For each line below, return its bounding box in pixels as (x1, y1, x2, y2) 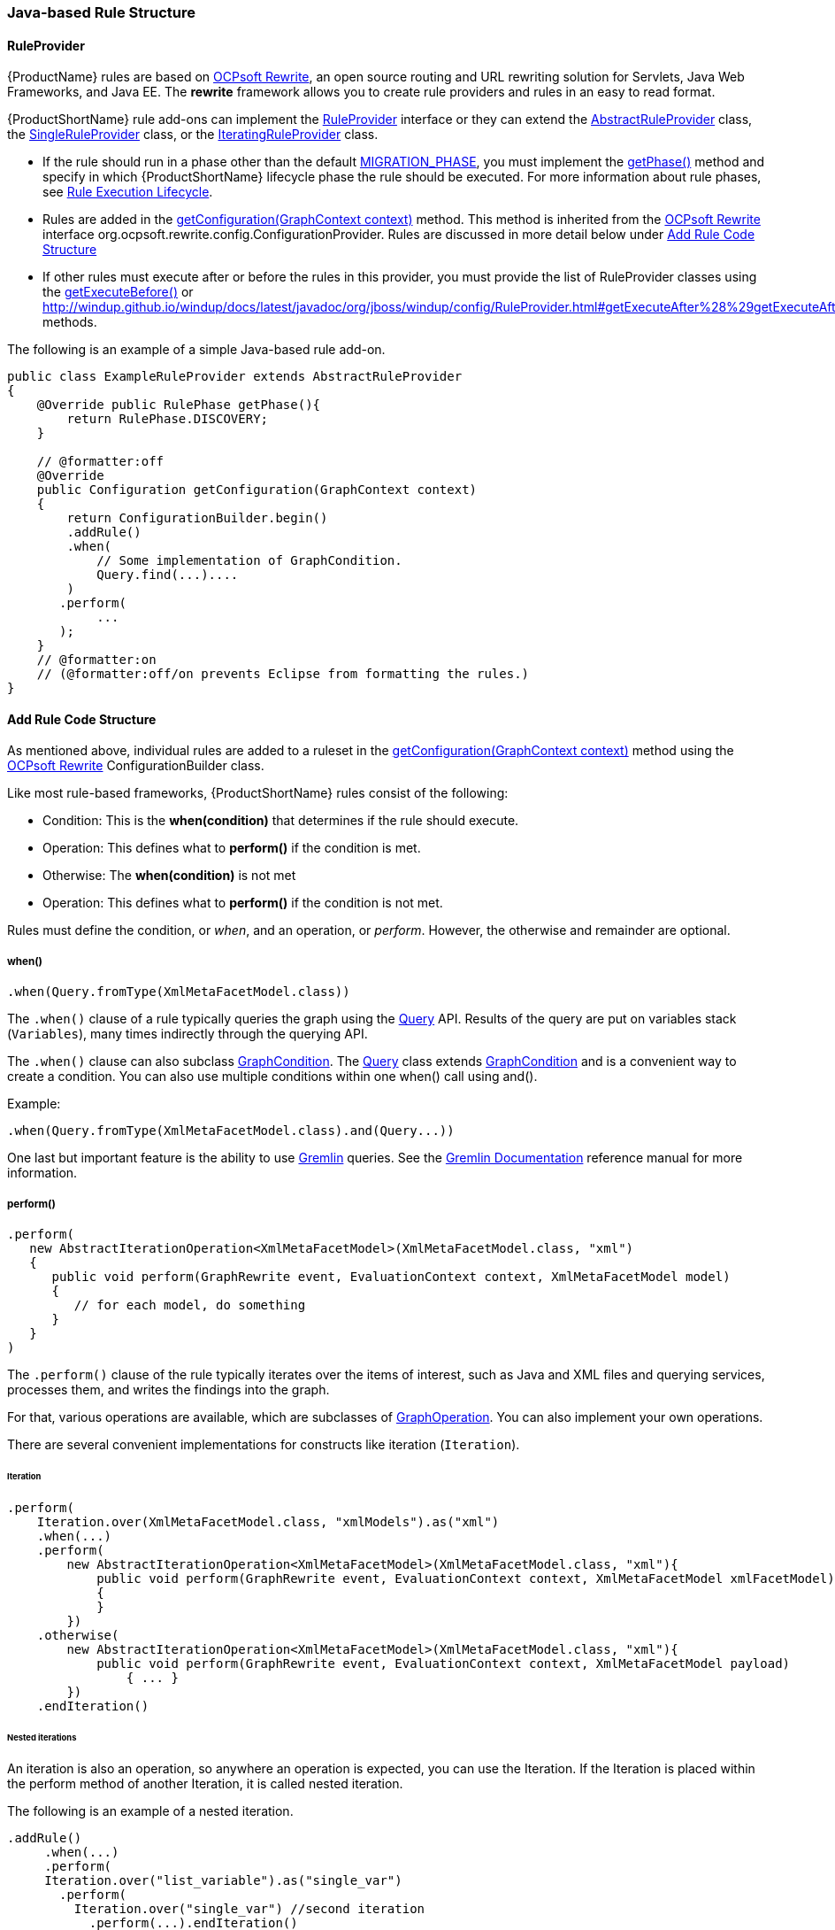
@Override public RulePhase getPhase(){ (36, 398, 321, 413)
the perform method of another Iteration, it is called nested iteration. (7, 1776, 403, 1792)
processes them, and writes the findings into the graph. (7, 1382, 330, 1397)
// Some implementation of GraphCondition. (96, 553, 402, 568)
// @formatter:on (36, 652, 157, 668)
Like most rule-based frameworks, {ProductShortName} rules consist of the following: (7, 785, 509, 801)
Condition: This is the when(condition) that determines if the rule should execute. (42, 813, 519, 829)
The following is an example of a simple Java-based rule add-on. (7, 342, 386, 358)
